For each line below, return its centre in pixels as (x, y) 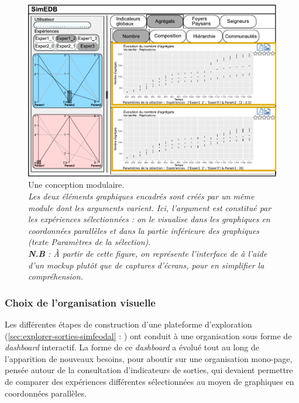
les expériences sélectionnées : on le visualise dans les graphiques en (149, 219)
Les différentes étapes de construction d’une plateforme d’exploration (128, 324)
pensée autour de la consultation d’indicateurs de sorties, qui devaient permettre (149, 370)
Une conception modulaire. (76, 185)
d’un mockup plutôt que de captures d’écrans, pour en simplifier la (146, 265)
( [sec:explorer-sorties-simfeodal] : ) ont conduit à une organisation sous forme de (148, 335)
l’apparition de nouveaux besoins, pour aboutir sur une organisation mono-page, (149, 358)
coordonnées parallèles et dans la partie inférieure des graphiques (144, 230)
